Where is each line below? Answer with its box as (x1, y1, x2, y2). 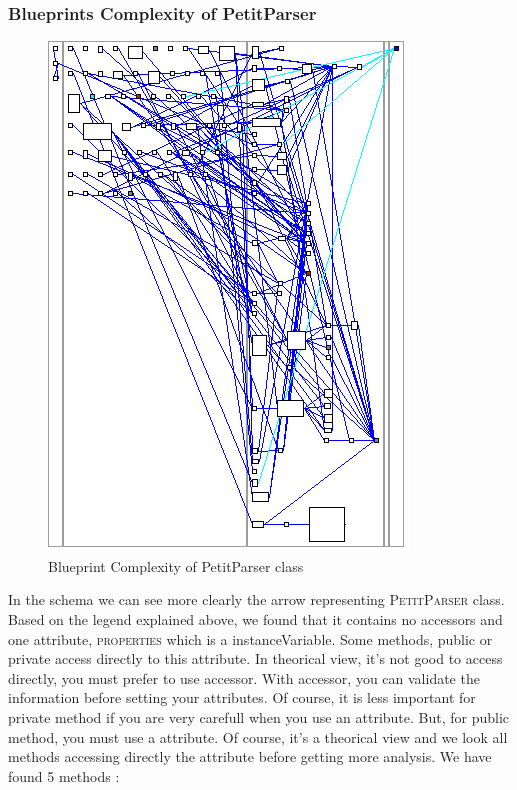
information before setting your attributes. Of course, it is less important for (8, 687, 476, 708)
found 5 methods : (8, 765, 120, 786)
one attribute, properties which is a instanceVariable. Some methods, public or (8, 628, 493, 649)
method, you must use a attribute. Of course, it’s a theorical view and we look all (8, 726, 508, 747)
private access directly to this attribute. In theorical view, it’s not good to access (8, 648, 503, 669)
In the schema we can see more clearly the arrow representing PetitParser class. (8, 589, 505, 610)
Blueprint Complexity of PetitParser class (48, 555, 304, 576)
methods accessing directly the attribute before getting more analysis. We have (8, 746, 492, 767)
